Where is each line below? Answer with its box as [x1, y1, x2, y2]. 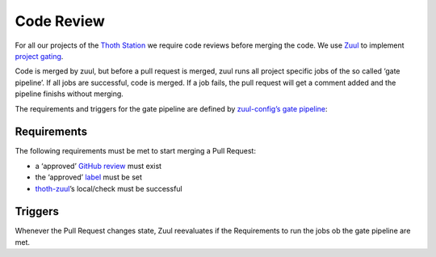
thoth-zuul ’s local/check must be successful [35, 183, 182, 193]
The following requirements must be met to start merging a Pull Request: [15, 146, 256, 156]
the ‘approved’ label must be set [35, 172, 143, 182]
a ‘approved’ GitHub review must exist [35, 161, 161, 171]
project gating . [15, 51, 64, 61]
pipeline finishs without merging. [15, 89, 124, 99]
